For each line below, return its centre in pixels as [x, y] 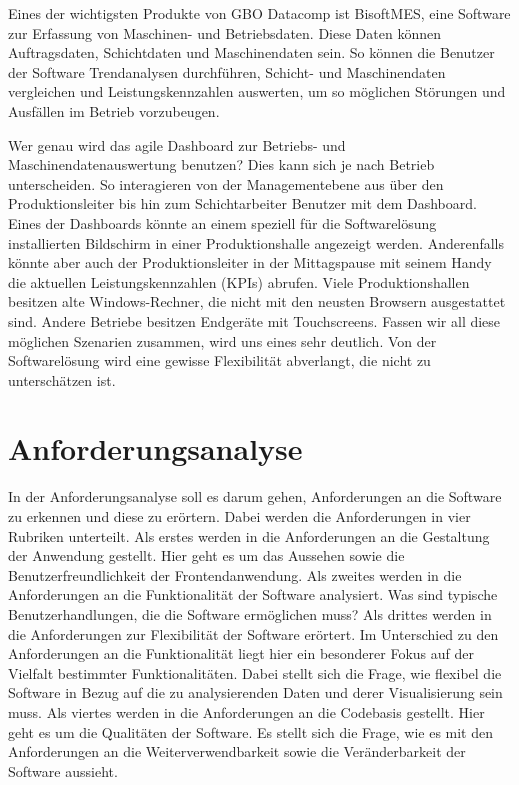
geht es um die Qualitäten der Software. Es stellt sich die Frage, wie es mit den [251, 731]
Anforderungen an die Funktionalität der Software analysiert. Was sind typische [253, 594]
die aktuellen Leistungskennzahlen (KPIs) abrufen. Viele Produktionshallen [239, 281]
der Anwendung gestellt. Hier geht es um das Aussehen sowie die [206, 555]
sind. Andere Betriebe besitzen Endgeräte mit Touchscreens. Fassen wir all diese [254, 320]
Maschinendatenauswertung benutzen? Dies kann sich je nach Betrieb [221, 164]
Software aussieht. [63, 770]
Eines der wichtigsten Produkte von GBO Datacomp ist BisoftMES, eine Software [259, 13]
